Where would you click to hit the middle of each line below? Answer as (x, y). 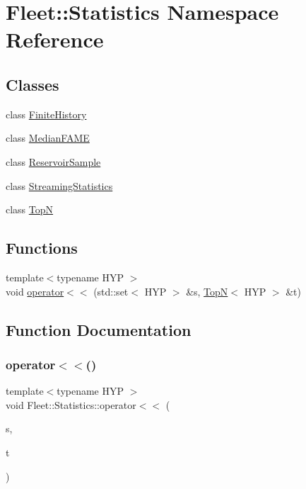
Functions (42, 248)
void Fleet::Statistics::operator (71, 404)
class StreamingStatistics (59, 185)
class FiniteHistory (46, 114)
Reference (55, 39)
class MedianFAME (48, 138)
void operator (35, 291)
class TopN (30, 209)
